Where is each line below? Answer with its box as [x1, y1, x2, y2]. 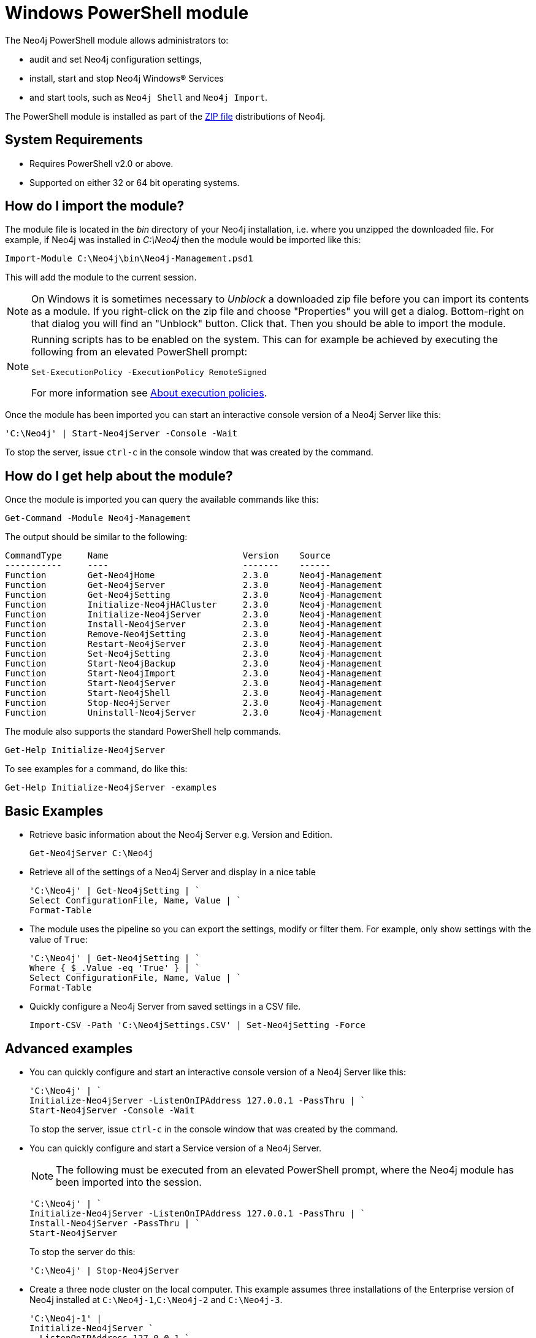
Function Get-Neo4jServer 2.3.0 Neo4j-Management [5, 580, 383, 590]
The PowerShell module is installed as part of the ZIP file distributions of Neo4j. [5, 110, 326, 122]
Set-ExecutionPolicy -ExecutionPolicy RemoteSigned [31, 368, 267, 377]
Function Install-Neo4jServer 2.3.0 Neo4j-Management [5, 619, 383, 630]
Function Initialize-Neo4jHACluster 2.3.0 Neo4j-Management [5, 600, 383, 610]
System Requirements [5, 132, 143, 148]
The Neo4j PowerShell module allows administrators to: [5, 34, 229, 45]
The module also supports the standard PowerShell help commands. [5, 726, 281, 737]
